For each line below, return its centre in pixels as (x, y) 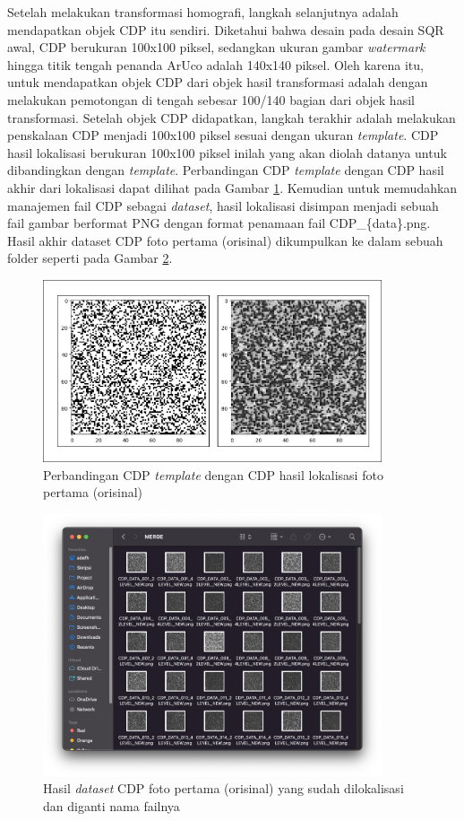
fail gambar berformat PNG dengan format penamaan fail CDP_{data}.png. (219, 223)
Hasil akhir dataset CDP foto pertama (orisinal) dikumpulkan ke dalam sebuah (225, 240)
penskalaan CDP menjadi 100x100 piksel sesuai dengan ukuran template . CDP (223, 135)
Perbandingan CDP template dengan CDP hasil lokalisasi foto (213, 474)
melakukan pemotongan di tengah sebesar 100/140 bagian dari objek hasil (211, 99)
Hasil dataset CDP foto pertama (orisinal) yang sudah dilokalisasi (223, 788)
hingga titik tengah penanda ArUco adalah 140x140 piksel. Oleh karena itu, (215, 64)
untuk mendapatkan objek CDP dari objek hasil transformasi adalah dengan (218, 82)
